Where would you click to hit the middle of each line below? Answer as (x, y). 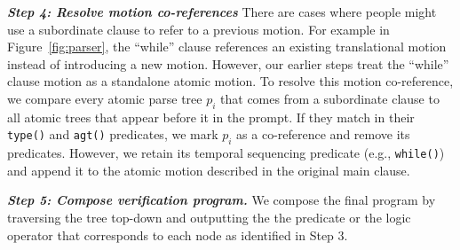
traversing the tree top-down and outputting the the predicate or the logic (209, 217)
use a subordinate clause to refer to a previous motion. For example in (198, 29)
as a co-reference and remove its (323, 134)
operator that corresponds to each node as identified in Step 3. (178, 234)
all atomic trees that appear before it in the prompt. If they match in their (211, 117)
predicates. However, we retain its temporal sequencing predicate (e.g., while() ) (226, 153)
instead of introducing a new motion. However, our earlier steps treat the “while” (228, 63)
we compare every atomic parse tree (105, 98)
